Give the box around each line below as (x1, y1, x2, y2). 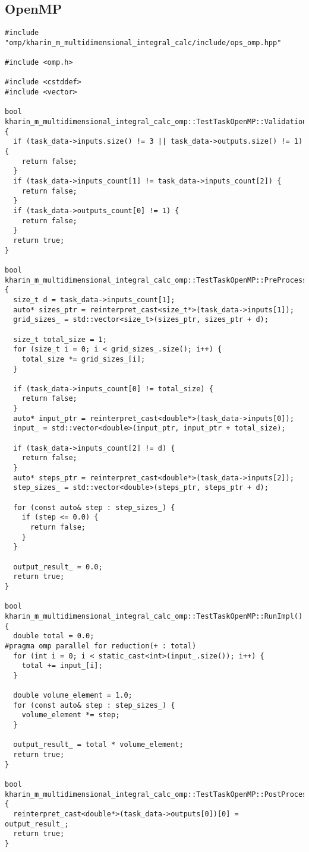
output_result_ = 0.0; (13, 562, 103, 571)
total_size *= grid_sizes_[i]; (21, 354, 146, 363)
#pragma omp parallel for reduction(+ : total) (5, 641, 197, 650)
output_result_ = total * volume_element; (13, 740, 184, 749)
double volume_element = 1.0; (13, 691, 133, 700)
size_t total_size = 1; (13, 335, 107, 344)
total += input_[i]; (21, 661, 103, 670)
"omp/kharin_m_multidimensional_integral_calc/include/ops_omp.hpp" (5, 38, 282, 47)
